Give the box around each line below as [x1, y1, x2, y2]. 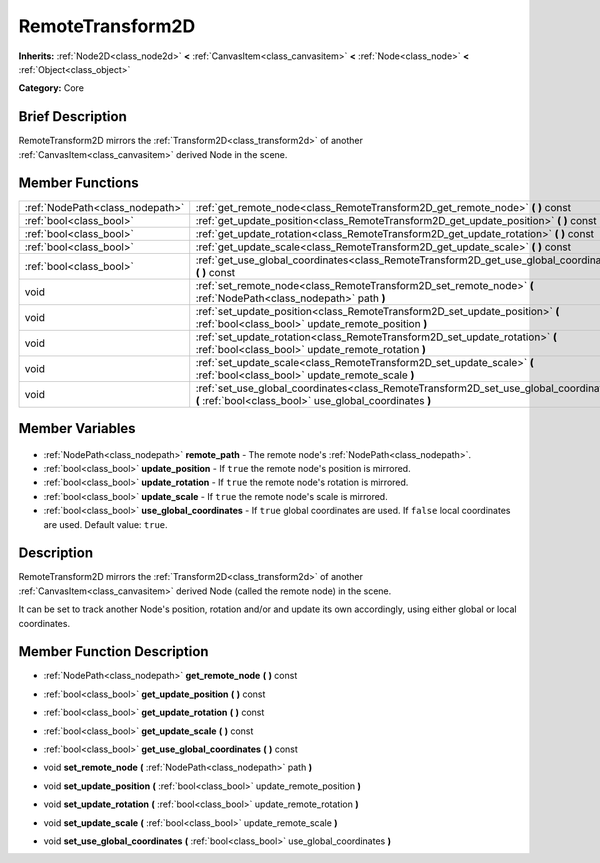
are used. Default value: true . [43, 518, 169, 530]
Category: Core [18, 82, 85, 94]
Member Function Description [18, 643, 209, 660]
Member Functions [18, 175, 139, 192]
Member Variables [18, 420, 136, 437]
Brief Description [18, 108, 127, 125]
